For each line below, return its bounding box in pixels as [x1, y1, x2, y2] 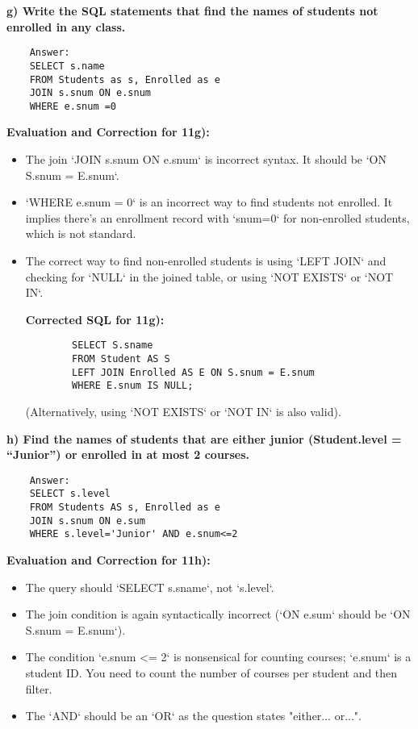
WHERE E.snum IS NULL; [72, 380, 194, 392]
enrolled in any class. [6, 18, 126, 35]
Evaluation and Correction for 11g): [6, 123, 210, 140]
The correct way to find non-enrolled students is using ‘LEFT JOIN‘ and [25, 252, 387, 269]
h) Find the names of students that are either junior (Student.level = [6, 430, 402, 447]
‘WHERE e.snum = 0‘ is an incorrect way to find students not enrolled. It [25, 194, 393, 210]
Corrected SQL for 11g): [25, 310, 165, 327]
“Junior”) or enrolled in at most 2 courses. [6, 446, 250, 463]
